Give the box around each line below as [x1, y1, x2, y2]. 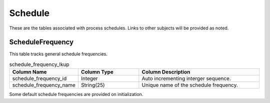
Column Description [141, 68, 190, 75]
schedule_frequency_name [12, 81, 76, 88]
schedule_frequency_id [12, 75, 67, 82]
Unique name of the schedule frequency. [141, 81, 238, 88]
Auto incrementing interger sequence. [141, 75, 231, 82]
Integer [80, 75, 98, 82]
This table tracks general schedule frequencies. [9, 51, 107, 57]
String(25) [80, 81, 105, 88]
